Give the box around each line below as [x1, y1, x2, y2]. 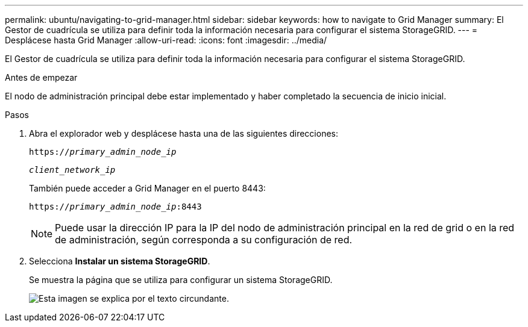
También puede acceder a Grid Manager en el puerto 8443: [29, 183, 266, 193]
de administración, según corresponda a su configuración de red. [55, 234, 353, 246]
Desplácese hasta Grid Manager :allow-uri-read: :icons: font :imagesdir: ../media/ [5, 35, 327, 45]
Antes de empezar [5, 72, 78, 83]
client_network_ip [29, 165, 116, 175]
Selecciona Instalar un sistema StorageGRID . [29, 256, 210, 266]
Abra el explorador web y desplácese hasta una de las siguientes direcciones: [29, 128, 339, 139]
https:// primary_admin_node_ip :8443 [29, 202, 202, 211]
